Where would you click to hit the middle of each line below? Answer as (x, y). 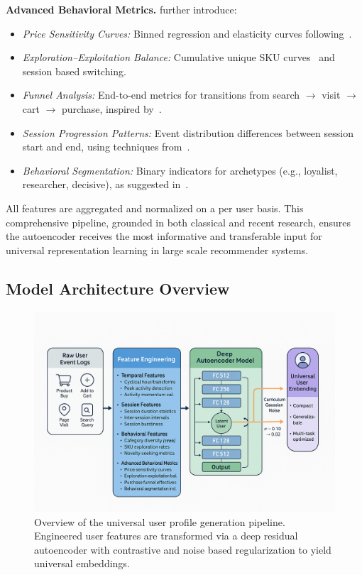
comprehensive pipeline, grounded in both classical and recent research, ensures (179, 222)
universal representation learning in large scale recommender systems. (157, 250)
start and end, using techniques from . (106, 147)
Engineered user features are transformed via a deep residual (166, 536)
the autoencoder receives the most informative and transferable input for (164, 236)
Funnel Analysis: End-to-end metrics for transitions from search (161, 95)
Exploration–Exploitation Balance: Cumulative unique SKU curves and (179, 57)
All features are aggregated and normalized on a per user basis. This (155, 208)
